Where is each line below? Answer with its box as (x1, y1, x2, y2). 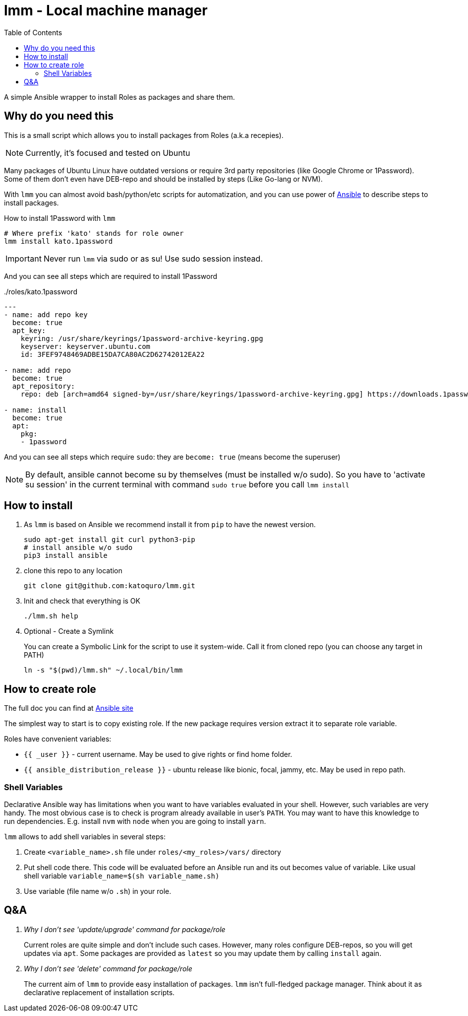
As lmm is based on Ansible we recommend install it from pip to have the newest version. (24, 520, 316, 529)
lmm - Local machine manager (4, 2, 208, 19)
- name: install (4, 406, 67, 414)
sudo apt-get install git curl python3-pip (24, 536, 195, 544)
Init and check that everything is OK (24, 597, 140, 606)
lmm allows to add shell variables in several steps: (4, 832, 166, 841)
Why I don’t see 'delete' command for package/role (24, 964, 192, 973)
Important (5, 253, 42, 264)
